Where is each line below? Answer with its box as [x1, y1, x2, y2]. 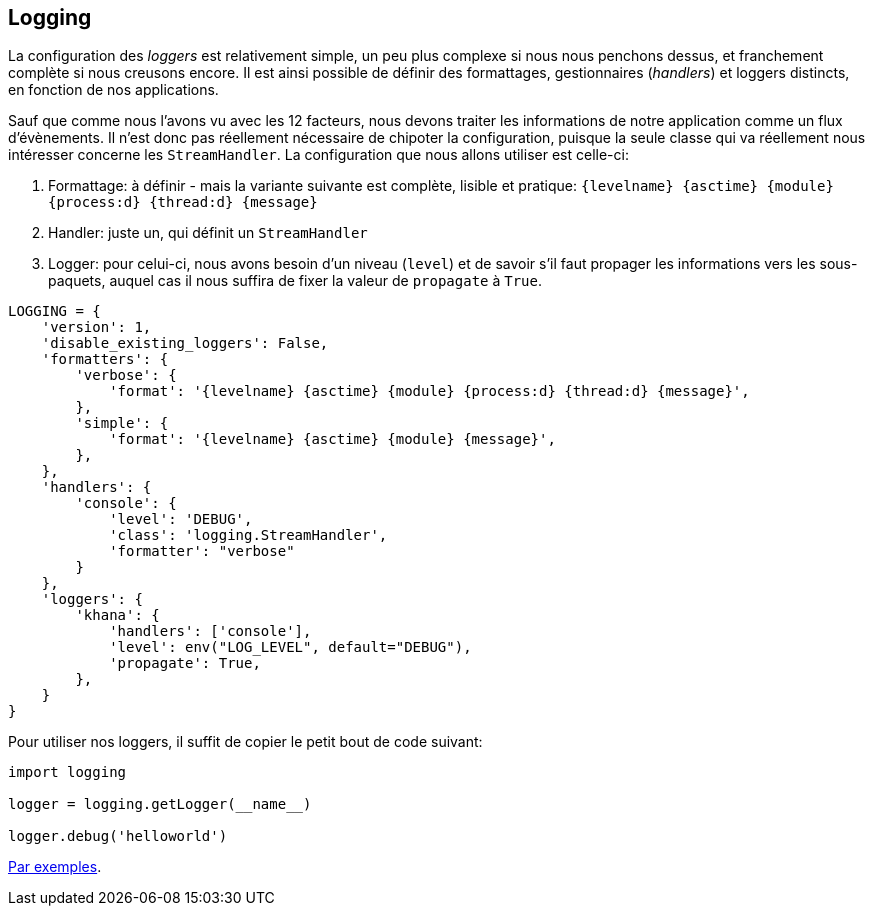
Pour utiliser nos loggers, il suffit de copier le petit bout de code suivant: [8, 733, 483, 751]
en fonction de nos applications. [8, 81, 219, 99]
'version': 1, [41, 319, 152, 336]
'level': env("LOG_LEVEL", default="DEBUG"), [109, 639, 472, 656]
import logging [8, 764, 127, 781]
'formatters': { [41, 351, 169, 368]
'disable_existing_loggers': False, [41, 335, 329, 352]
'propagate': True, [109, 655, 261, 672]
